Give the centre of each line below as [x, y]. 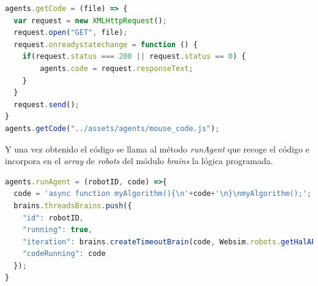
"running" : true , [57, 230]
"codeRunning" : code [64, 254]
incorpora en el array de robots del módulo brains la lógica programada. [139, 161]
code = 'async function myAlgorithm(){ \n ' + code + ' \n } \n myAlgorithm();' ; [163, 194]
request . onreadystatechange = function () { [106, 44]
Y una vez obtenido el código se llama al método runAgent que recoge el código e [157, 149]
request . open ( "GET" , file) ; [71, 33]
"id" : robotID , [53, 218]
